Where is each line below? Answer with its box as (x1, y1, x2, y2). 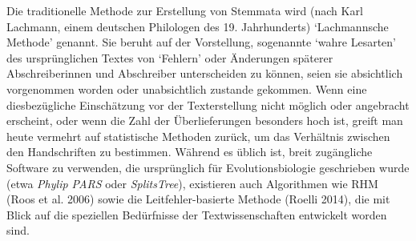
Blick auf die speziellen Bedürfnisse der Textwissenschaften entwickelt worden (6, 206, 387, 223)
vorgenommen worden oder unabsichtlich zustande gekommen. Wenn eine (6, 80, 367, 97)
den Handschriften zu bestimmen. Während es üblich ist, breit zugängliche (6, 143, 373, 160)
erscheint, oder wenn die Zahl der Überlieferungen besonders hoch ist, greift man (6, 112, 403, 129)
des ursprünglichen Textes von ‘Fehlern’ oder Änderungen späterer (6, 49, 333, 66)
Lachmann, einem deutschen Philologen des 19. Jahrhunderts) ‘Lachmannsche (6, 18, 389, 34)
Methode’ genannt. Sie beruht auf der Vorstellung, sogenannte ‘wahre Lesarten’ (6, 34, 396, 50)
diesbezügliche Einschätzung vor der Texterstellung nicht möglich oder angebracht (6, 96, 410, 113)
